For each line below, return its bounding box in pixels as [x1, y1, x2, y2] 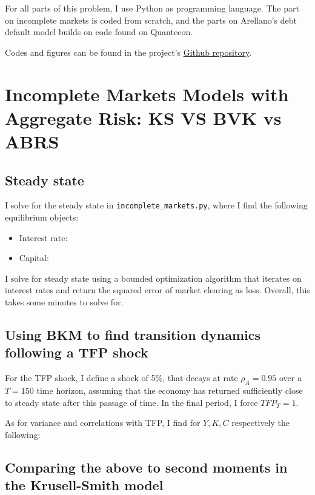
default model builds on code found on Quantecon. [5, 25, 193, 38]
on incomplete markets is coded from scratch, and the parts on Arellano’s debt [5, 13, 297, 26]
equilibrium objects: [5, 210, 79, 223]
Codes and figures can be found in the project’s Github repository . [5, 45, 252, 58]
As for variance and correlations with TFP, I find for [5, 416, 201, 429]
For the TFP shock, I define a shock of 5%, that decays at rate [5, 371, 238, 384]
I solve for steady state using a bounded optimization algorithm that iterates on [5, 271, 302, 284]
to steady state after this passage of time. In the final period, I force [5, 396, 258, 408]
